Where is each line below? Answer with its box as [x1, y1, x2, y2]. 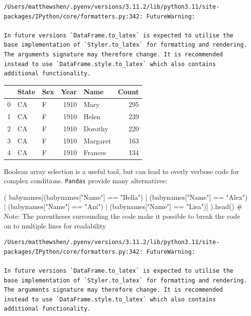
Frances [84, 147, 106, 158]
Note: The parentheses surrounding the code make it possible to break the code [4, 211, 240, 221]
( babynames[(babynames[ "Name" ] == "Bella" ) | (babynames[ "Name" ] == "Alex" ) [4, 192, 248, 202]
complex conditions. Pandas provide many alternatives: [4, 176, 167, 186]
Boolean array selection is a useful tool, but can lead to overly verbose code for [4, 166, 239, 176]
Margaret [84, 135, 111, 145]
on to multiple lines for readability [4, 220, 106, 230]
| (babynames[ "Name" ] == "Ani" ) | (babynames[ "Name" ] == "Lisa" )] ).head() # [4, 201, 242, 211]
